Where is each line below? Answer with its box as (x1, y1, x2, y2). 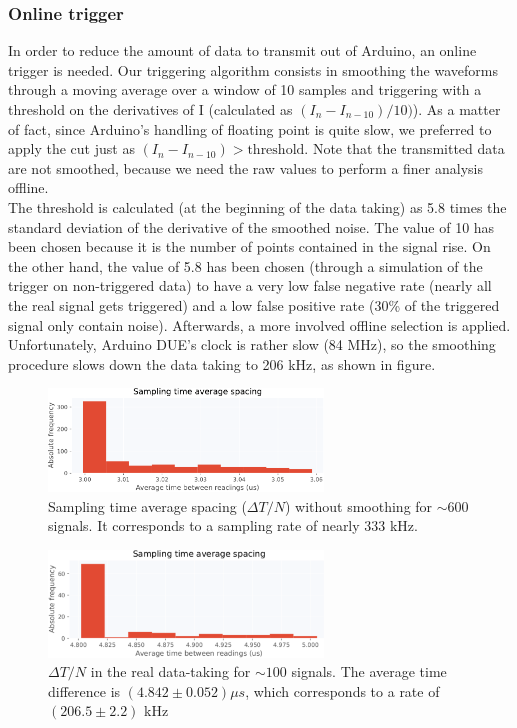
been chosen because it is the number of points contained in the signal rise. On (8, 236, 491, 257)
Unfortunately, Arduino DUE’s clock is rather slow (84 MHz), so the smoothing (8, 334, 496, 355)
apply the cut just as (8, 138, 135, 159)
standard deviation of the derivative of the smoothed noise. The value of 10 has (8, 216, 495, 237)
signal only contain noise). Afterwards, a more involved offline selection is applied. (8, 314, 511, 335)
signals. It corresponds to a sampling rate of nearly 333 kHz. (48, 515, 418, 536)
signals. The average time (291, 661, 447, 682)
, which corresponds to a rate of (245, 680, 440, 701)
